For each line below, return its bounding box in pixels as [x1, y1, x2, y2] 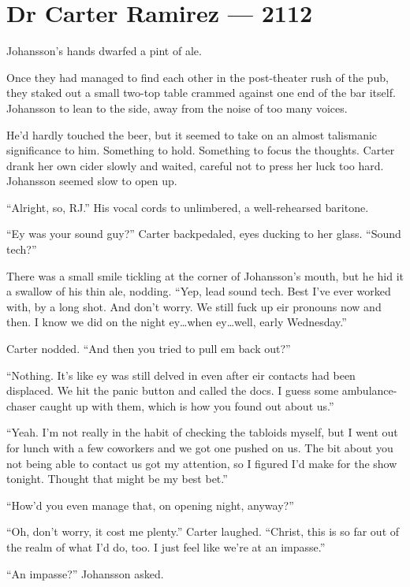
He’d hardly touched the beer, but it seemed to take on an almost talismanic [6, 126, 378, 143]
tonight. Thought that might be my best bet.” [6, 470, 228, 487]
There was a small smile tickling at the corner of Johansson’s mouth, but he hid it [6, 267, 404, 284]
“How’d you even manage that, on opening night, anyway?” [6, 496, 294, 513]
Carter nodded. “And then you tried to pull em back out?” [6, 340, 291, 357]
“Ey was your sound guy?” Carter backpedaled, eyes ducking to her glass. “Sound [6, 225, 401, 242]
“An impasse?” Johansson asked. [6, 565, 164, 581]
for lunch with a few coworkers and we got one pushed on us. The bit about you [6, 440, 393, 455]
